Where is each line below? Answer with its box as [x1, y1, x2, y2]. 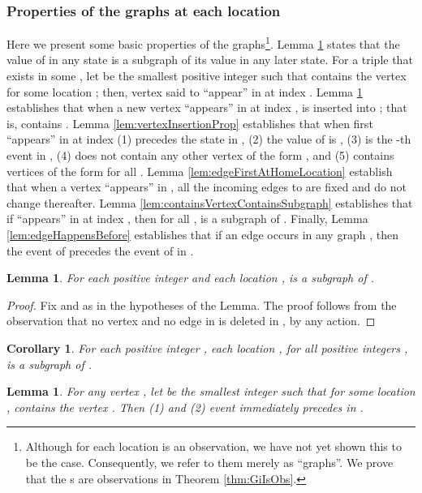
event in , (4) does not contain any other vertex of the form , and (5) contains [6, 147, 394, 164]
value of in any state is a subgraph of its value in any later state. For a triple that [6, 51, 413, 68]
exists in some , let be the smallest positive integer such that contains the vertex [6, 67, 407, 84]
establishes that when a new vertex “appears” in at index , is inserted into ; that [6, 99, 407, 116]
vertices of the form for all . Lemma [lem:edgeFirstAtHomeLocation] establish [6, 162, 393, 179]
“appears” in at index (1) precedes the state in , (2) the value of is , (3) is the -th [6, 131, 411, 148]
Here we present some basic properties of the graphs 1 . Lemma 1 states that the [6, 33, 400, 52]
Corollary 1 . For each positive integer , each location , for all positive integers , [6, 339, 408, 356]
